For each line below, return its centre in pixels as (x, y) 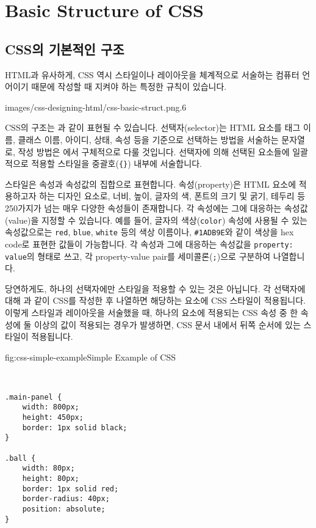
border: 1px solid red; (70, 489)
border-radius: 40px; (66, 499)
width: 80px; (48, 468)
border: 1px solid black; (75, 427)
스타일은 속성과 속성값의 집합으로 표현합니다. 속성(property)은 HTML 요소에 (151, 184)
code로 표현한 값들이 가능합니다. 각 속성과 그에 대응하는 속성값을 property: (149, 244)
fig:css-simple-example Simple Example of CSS (91, 357)
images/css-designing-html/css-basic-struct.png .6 (96, 107)
